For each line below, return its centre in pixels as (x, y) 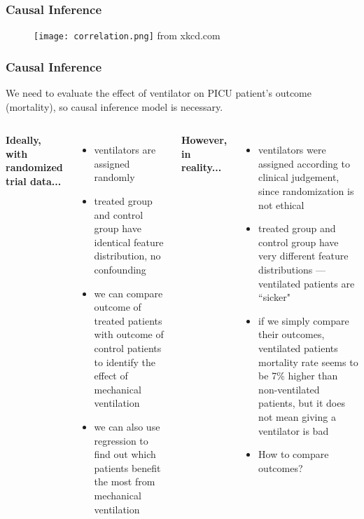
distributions (286, 270)
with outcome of (129, 334)
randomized (34, 167)
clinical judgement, (299, 177)
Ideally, (23, 140)
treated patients (128, 320)
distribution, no (127, 256)
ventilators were (292, 150)
